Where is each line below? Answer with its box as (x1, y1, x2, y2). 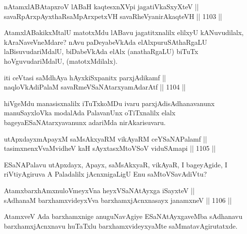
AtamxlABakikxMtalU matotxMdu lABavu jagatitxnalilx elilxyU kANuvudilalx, (4, 27, 244, 37)
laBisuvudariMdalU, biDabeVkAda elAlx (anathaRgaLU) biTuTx (4, 46, 198, 56)
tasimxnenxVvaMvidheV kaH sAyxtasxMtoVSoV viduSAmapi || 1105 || (4, 143, 216, 153)
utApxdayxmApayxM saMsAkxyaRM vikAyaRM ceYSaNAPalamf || (4, 133, 207, 144)
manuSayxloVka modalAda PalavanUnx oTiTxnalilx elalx (4, 108, 176, 118)
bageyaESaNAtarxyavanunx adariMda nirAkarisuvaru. (4, 117, 166, 127)
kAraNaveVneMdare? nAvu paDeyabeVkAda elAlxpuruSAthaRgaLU (4, 36, 207, 47)
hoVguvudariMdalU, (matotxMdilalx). (4, 55, 118, 66)
